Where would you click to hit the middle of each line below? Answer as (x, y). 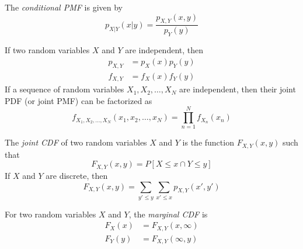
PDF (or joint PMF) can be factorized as (79, 100)
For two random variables (50, 214)
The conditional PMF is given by (64, 7)
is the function (208, 142)
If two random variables (47, 50)
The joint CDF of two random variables (76, 142)
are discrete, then (77, 175)
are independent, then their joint (237, 89)
